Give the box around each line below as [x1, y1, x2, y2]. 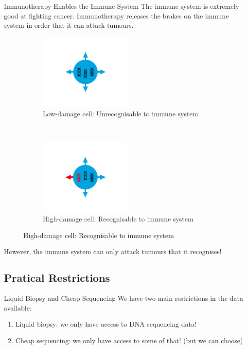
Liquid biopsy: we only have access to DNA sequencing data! [15, 319, 196, 329]
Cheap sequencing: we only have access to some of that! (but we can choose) [15, 335, 243, 345]
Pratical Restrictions [4, 270, 110, 285]
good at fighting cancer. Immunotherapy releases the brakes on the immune [4, 10, 229, 20]
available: [4, 302, 32, 312]
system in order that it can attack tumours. [4, 20, 134, 30]
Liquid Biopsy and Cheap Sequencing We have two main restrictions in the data [4, 293, 243, 303]
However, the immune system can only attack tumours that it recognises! [4, 246, 222, 257]
